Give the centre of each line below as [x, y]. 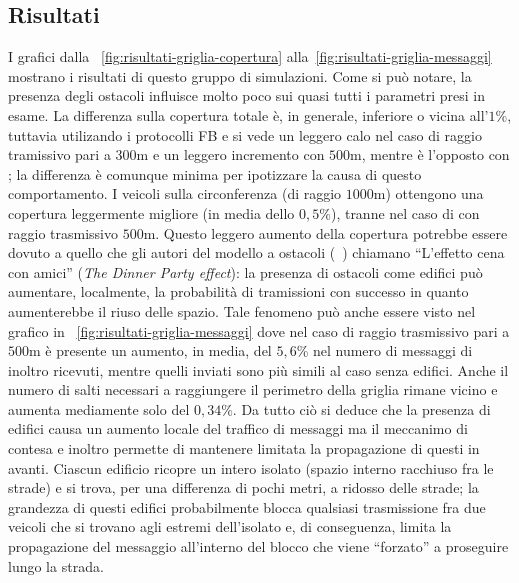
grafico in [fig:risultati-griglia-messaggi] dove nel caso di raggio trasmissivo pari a [259, 330]
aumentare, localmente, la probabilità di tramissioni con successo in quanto [238, 291]
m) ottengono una [428, 193]
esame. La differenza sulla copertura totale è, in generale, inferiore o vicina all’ [248, 114]
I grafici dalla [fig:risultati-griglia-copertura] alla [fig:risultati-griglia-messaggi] [250, 56]
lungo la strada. [56, 565]
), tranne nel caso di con [405, 212]
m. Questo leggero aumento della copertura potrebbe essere [325, 232]
